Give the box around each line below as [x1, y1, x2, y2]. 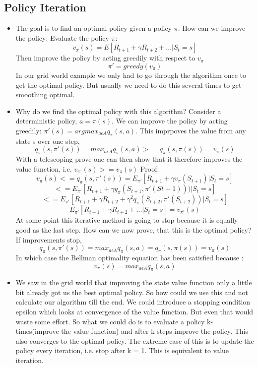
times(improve [15, 326, 59, 336]
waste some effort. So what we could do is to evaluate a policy [15, 316, 205, 326]
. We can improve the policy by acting [111, 116, 228, 126]
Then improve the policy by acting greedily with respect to [15, 53, 195, 63]
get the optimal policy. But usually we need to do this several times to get [15, 79, 242, 90]
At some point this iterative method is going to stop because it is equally [15, 215, 238, 225]
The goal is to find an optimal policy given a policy [15, 23, 172, 33]
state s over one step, [15, 135, 80, 146]
